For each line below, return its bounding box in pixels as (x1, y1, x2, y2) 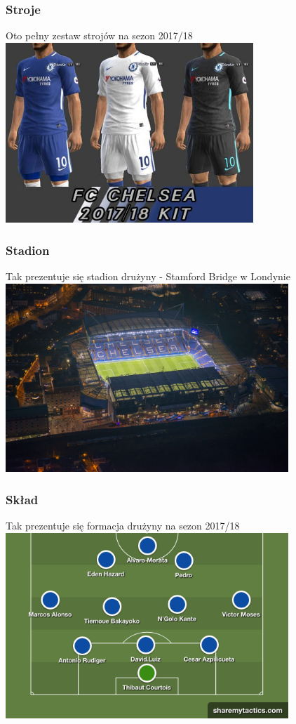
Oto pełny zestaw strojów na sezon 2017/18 (6, 28, 193, 43)
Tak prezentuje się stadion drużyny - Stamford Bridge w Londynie (6, 268, 290, 283)
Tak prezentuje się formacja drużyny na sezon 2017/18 (6, 518, 240, 533)
